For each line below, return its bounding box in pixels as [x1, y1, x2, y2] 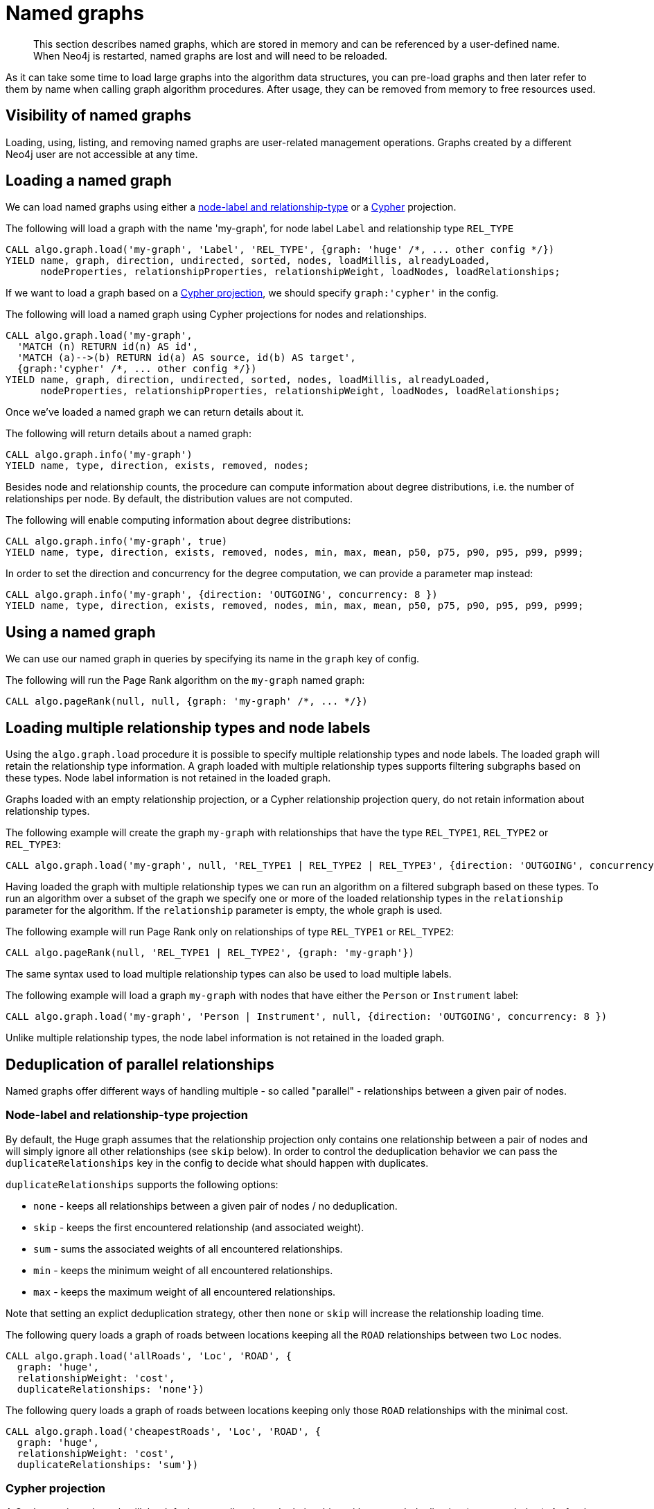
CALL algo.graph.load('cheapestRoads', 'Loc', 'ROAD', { [6, 1425, 321, 1437]
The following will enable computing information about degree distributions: [6, 514, 351, 527]
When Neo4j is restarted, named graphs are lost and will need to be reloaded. [33, 49, 388, 62]
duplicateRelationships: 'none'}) [17, 1383, 204, 1395]
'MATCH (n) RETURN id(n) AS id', [17, 341, 199, 353]
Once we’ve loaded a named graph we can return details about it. [6, 406, 304, 418]
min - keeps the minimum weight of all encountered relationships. [33, 1264, 333, 1276]
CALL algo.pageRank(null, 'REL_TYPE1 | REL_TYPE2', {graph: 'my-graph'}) [6, 947, 415, 959]
